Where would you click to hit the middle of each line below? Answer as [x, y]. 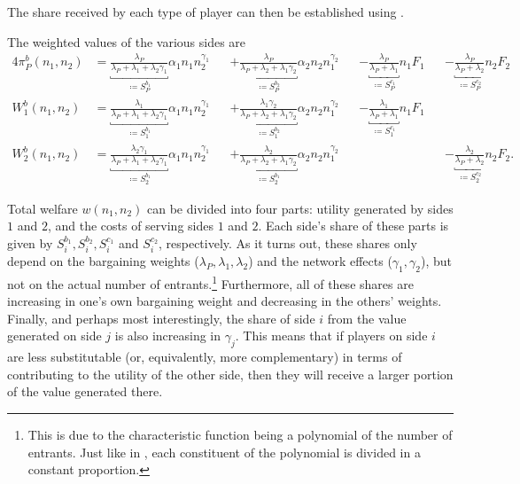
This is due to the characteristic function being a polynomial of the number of [240, 434]
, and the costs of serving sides [130, 226]
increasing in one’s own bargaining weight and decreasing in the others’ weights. [225, 301]
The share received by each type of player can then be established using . [206, 12]
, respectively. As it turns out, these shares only [287, 242]
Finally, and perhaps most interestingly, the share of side [161, 318]
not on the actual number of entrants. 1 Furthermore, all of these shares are [210, 282]
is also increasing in [168, 336]
